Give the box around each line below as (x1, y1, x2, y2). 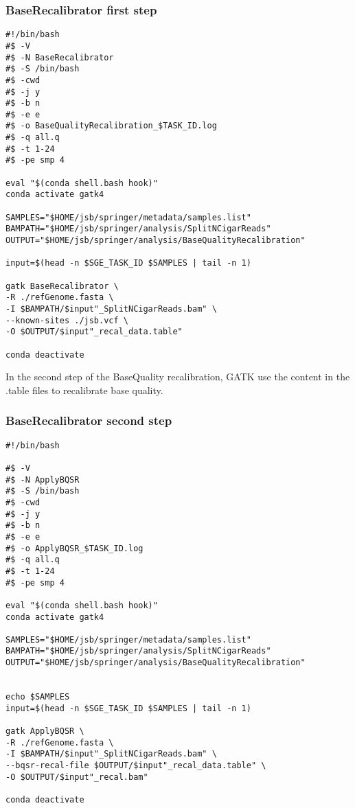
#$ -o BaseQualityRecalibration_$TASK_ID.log (5, 121, 217, 131)
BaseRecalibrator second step (5, 412, 172, 429)
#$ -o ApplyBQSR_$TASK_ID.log (5, 543, 144, 553)
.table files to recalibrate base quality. (5, 382, 163, 397)
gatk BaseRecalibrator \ (5, 281, 119, 291)
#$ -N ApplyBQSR (5, 474, 80, 485)
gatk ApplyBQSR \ (5, 726, 84, 737)
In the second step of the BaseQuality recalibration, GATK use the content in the (5, 369, 350, 384)
